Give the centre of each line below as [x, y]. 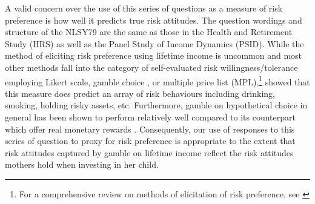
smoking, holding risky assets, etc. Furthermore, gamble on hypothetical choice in [156, 105]
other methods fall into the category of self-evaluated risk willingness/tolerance [151, 67]
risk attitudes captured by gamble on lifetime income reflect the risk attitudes [149, 152]
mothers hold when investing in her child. [82, 164]
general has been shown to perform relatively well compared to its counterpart [150, 117]
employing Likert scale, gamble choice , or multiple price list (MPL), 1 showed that [157, 81]
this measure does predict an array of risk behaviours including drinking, [140, 93]
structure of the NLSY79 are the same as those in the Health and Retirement [149, 32]
